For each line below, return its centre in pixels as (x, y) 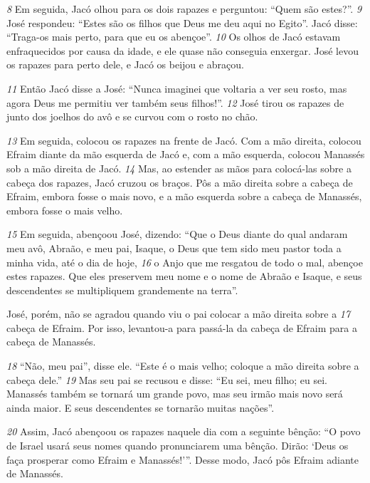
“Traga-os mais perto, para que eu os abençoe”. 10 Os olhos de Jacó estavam (174, 37)
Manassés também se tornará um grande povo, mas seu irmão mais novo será (175, 394)
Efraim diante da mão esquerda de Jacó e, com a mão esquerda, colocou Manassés (186, 154)
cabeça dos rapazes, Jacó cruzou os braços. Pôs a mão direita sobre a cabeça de (180, 182)
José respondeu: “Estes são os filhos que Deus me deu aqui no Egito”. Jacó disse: (182, 22)
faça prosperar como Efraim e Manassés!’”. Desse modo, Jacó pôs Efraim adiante (183, 459)
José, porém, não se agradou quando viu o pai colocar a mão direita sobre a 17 (179, 314)
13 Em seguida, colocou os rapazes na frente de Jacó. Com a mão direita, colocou (184, 140)
